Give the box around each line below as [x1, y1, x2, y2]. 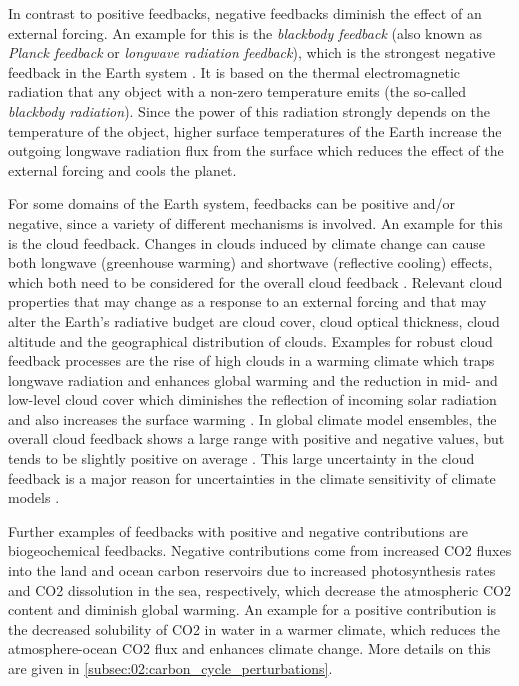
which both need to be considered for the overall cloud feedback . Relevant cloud [8, 271, 503, 292]
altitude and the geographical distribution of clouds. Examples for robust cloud [8, 330, 493, 351]
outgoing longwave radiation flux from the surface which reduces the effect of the [8, 140, 504, 161]
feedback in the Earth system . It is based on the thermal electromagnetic [8, 61, 461, 82]
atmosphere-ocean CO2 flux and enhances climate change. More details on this [8, 638, 491, 659]
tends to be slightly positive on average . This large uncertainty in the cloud [8, 448, 475, 469]
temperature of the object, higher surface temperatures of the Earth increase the [8, 120, 502, 141]
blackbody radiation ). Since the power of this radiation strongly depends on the [8, 100, 491, 121]
